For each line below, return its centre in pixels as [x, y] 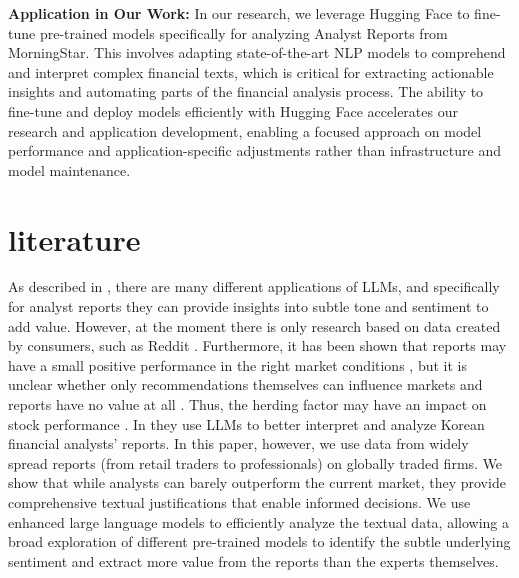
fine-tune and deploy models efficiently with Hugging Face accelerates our [233, 110]
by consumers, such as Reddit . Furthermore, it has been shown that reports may [257, 345]
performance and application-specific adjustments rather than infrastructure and [254, 150]
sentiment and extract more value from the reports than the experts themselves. [253, 560]
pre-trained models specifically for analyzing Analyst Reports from [243, 32]
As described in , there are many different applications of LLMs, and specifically [254, 286]
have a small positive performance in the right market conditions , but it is [237, 364]
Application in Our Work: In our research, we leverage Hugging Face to [239, 13]
